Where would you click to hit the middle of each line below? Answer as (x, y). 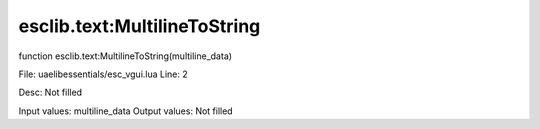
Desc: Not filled (50, 92)
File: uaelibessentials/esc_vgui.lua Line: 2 (103, 74)
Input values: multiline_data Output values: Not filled (126, 111)
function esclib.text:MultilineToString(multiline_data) (125, 56)
